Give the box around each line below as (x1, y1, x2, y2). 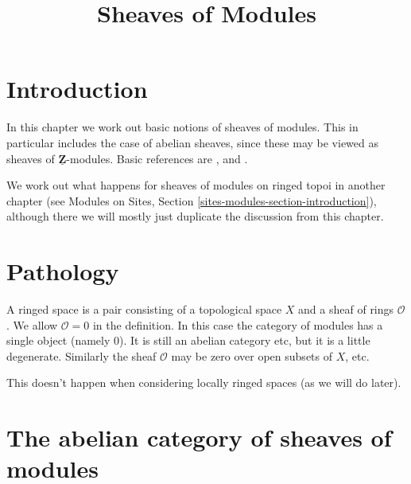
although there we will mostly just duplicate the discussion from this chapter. (6, 208, 384, 224)
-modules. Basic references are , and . (66, 150, 248, 166)
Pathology (6, 255, 119, 287)
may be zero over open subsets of (171, 347, 333, 364)
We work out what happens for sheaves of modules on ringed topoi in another (6, 177, 386, 193)
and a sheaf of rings (298, 301, 394, 317)
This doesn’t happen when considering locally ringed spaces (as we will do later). (6, 374, 401, 391)
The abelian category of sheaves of (6, 421, 392, 454)
